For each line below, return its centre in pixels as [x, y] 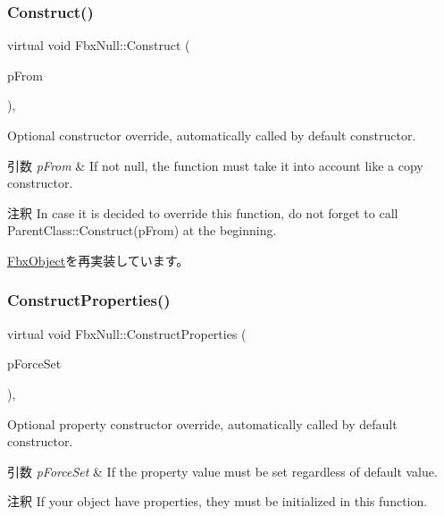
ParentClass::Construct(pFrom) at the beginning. [142, 230]
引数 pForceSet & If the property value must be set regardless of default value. [222, 471]
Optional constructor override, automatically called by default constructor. [212, 135]
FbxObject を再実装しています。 [98, 260]
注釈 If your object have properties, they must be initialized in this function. [218, 501]
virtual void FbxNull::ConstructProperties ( [127, 333]
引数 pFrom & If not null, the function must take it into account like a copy [215, 165]
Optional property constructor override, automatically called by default [202, 423]
